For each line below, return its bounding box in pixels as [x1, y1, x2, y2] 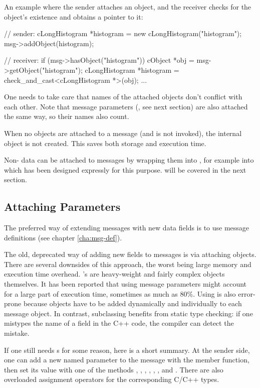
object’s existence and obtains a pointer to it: [4, 11, 143, 22]
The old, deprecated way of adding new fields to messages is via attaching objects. [4, 249, 256, 260]
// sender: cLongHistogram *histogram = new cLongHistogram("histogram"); [4, 28, 242, 39]
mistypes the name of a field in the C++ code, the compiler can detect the [4, 318, 234, 328]
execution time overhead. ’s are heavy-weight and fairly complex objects [4, 269, 225, 279]
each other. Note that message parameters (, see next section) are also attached [4, 101, 248, 111]
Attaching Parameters [4, 199, 121, 214]
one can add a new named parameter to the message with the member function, [4, 354, 249, 365]
